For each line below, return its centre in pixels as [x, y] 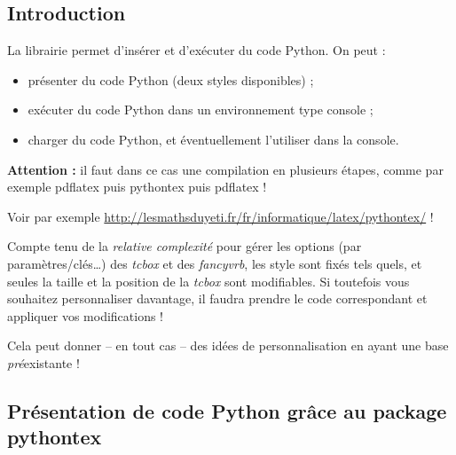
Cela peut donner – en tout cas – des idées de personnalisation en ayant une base [228, 345]
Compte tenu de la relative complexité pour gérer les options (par [185, 246]
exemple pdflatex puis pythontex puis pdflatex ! [137, 187]
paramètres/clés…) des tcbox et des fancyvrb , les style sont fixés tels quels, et [215, 263]
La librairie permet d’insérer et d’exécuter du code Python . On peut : [197, 50]
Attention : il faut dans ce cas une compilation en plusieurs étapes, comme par [225, 169]
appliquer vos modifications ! [85, 315]
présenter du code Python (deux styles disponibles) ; [171, 79]
